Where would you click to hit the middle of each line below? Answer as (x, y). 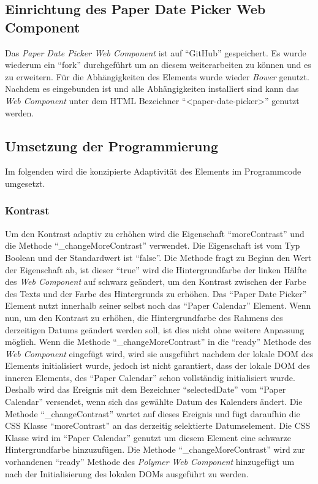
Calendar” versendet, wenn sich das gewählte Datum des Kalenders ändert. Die (154, 402)
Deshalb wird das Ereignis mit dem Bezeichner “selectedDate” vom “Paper (146, 389)
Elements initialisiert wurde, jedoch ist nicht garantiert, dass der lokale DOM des (158, 365)
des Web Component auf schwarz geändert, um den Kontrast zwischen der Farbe (156, 282)
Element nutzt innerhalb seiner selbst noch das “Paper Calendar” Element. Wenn (158, 305)
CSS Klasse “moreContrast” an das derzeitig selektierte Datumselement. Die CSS (158, 425)
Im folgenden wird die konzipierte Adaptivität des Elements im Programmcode (153, 171)
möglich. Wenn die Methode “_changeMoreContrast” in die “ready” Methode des (158, 342)
